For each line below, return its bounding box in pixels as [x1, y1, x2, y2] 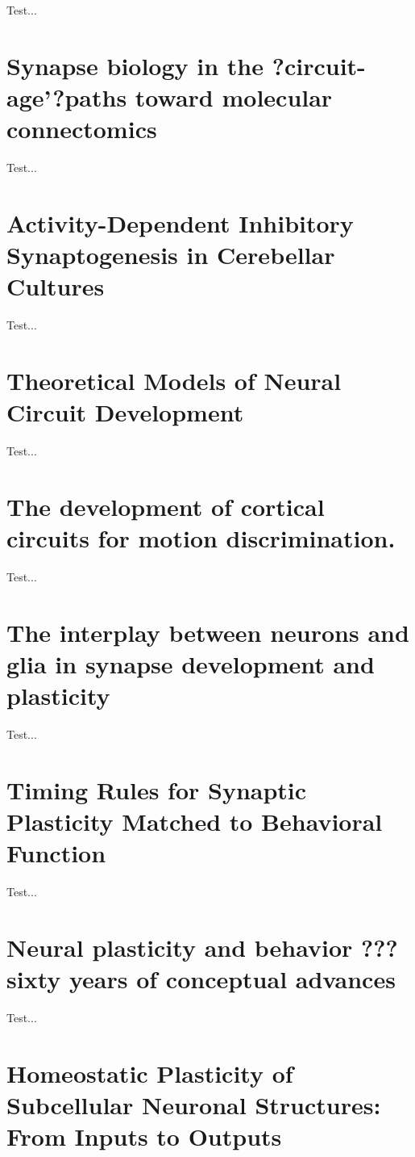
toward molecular [135, 80, 333, 113]
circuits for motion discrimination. [6, 522, 396, 555]
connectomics [6, 112, 157, 145]
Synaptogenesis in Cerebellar [6, 238, 335, 271]
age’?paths [6, 80, 127, 113]
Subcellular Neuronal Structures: [6, 1088, 381, 1121]
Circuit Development [6, 396, 244, 429]
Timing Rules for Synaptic [6, 773, 307, 806]
